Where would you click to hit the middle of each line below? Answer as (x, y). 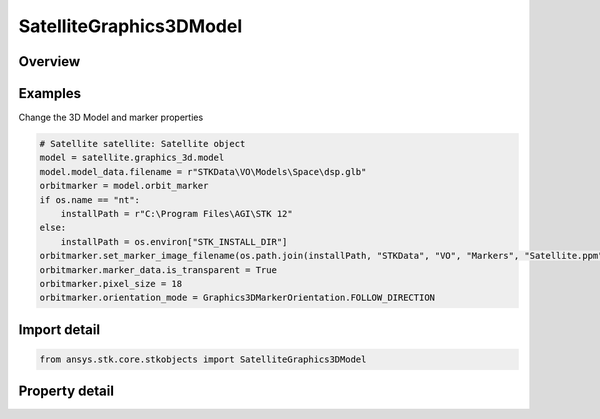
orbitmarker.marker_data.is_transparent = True (158, 269)
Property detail (66, 391)
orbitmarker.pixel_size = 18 (111, 283)
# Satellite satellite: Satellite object (142, 144)
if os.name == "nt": (89, 199)
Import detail (59, 329)
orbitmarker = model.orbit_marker (124, 186)
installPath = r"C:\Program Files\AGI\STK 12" (177, 214)
